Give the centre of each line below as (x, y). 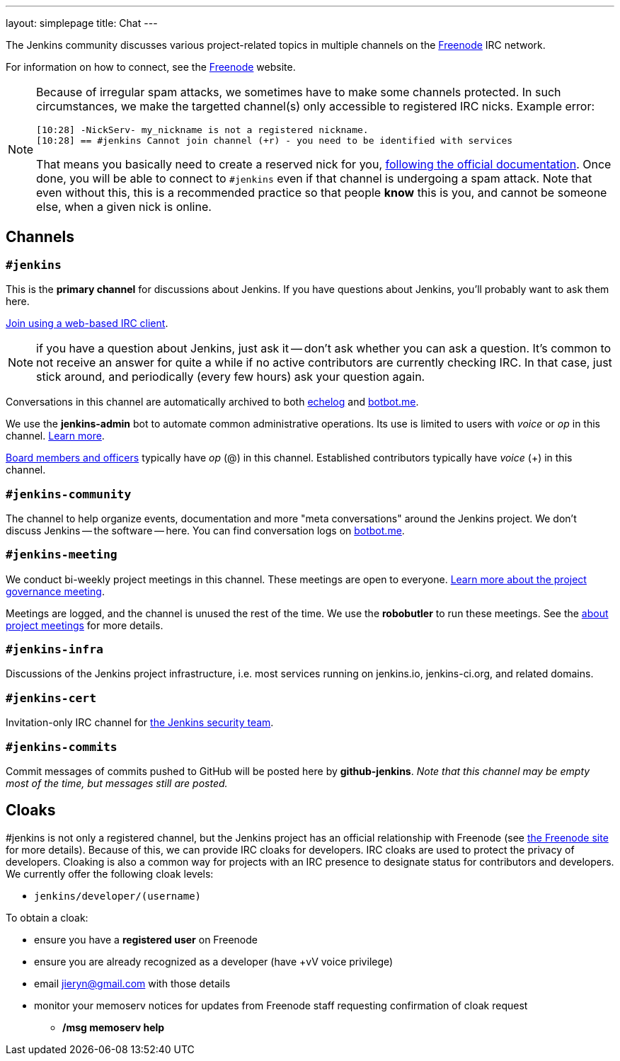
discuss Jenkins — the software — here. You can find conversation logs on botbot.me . (205, 530)
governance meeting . (55, 591)
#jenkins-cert (51, 698)
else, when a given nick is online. (124, 207)
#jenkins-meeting (62, 555)
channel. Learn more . (55, 436)
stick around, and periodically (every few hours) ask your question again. (231, 377)
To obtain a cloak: (47, 917)
